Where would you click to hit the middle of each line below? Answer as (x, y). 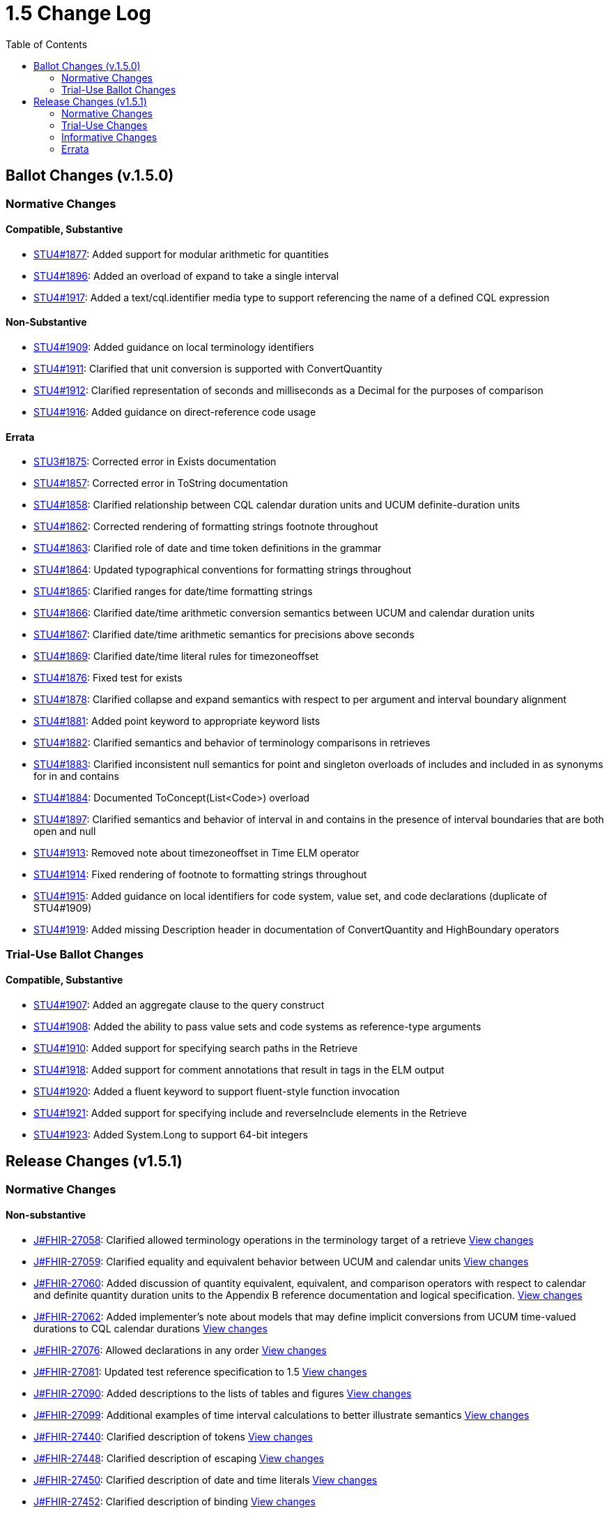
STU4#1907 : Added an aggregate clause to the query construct (179, 1004)
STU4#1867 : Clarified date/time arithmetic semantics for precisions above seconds (224, 635)
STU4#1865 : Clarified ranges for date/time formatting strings (173, 592)
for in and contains (76, 776)
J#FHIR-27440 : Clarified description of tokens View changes (173, 1436)
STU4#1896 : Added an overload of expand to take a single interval (186, 276)
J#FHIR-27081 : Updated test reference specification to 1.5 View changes (200, 1371)
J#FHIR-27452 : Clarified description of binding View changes (175, 1501)
